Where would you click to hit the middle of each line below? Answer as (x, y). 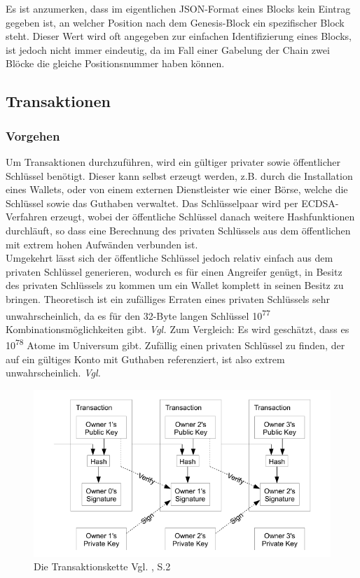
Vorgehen (33, 135)
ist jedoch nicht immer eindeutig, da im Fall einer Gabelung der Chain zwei (168, 49)
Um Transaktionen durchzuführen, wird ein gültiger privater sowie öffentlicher (173, 161)
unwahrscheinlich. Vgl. (53, 373)
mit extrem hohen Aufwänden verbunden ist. (102, 244)
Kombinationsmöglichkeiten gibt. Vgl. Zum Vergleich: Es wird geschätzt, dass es (178, 329)
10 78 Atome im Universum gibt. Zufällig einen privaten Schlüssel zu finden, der (175, 344)
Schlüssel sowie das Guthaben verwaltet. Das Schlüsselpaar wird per (152, 203)
